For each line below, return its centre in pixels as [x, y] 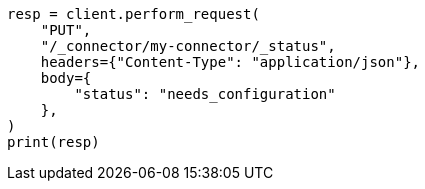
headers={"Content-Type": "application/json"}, [230, 62]
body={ [66, 78]
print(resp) [53, 142]
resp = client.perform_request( [133, 14]
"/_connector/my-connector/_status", [188, 46]
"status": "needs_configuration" [205, 94]
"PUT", [66, 30]
